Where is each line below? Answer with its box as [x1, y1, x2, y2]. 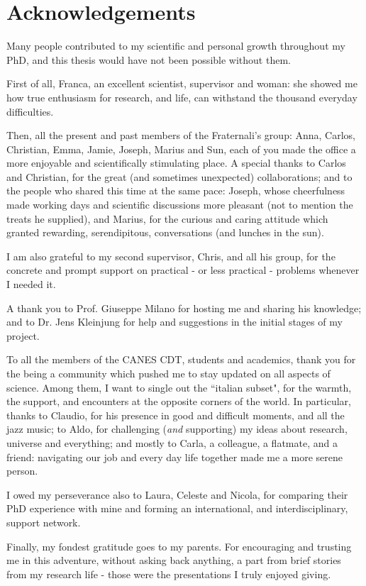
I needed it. [6, 277, 56, 292]
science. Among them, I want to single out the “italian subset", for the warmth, [6, 380, 352, 394]
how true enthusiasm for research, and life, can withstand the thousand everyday [6, 89, 357, 104]
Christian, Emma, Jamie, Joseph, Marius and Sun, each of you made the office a [6, 141, 356, 156]
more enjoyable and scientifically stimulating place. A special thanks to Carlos [6, 155, 346, 170]
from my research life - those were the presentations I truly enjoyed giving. [6, 566, 331, 581]
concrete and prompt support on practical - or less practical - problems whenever [6, 262, 360, 277]
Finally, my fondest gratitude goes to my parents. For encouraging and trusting [6, 538, 352, 553]
